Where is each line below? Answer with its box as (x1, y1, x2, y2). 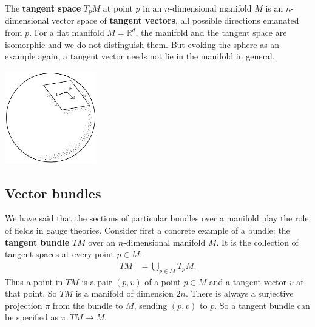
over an (88, 235, 116, 248)
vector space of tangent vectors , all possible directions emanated (52, 14, 299, 27)
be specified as (5, 311, 59, 323)
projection (5, 298, 42, 311)
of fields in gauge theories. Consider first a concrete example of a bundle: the (5, 223, 290, 236)
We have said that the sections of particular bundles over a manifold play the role (5, 212, 309, 224)
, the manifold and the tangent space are (135, 26, 287, 39)
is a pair (81, 275, 112, 288)
